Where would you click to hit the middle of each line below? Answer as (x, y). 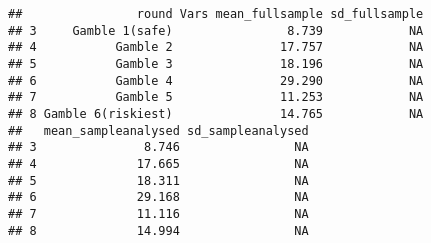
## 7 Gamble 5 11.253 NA (216, 97)
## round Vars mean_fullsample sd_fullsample (216, 14)
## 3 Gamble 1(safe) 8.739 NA (216, 30)
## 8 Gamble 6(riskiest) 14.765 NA (216, 113)
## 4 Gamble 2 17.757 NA (216, 47)
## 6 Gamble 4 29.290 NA (216, 80)
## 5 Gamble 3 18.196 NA (216, 63)
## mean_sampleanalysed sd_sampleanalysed (158, 130)
